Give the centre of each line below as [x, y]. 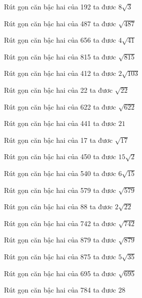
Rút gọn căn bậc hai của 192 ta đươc [60, 6]
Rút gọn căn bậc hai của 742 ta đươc [60, 223]
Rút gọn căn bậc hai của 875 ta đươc [60, 256]
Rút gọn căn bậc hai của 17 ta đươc [58, 140]
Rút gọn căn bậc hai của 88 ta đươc [58, 207]
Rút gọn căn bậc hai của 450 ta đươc [60, 156]
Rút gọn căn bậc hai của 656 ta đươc [60, 40]
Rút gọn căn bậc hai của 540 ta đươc [60, 173]
